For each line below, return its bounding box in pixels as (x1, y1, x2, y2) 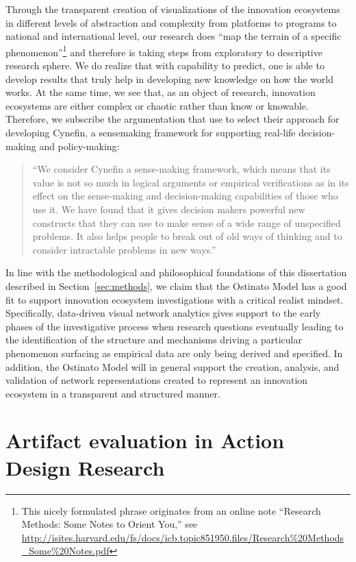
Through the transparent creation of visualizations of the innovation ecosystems (5, 2, 340, 16)
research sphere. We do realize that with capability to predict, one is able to (5, 58, 325, 73)
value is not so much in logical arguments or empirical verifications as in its (32, 175, 349, 189)
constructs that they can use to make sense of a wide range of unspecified (32, 215, 341, 230)
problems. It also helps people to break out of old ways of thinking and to (32, 229, 342, 243)
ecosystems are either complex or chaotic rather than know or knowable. (5, 98, 309, 112)
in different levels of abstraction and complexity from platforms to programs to (5, 15, 337, 29)
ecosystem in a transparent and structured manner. (5, 386, 220, 400)
